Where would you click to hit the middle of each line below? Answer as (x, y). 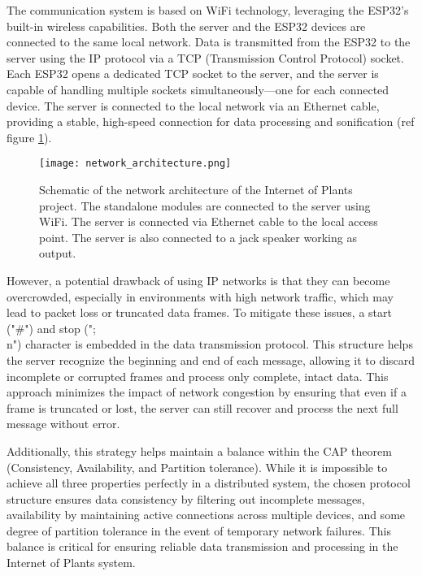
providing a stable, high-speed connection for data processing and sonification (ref (211, 121)
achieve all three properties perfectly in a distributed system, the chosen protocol (209, 483)
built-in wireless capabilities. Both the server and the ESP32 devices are (186, 26)
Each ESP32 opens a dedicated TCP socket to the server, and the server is (193, 74)
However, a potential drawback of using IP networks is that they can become (198, 280)
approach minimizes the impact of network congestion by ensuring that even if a (207, 392)
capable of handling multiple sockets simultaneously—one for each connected (198, 89)
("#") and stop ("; (51, 328)
